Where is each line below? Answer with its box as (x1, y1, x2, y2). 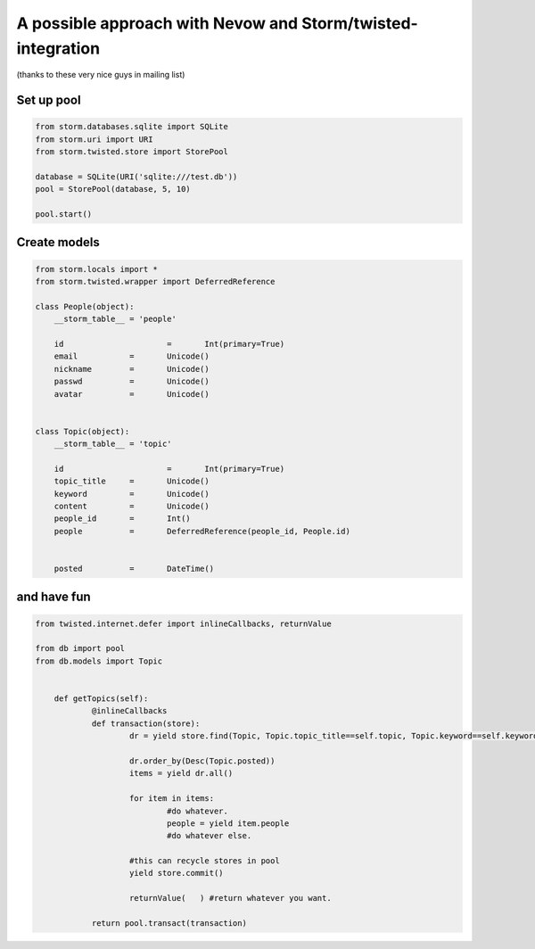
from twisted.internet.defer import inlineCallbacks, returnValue (35, 618, 332, 629)
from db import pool (35, 643, 125, 654)
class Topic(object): (35, 426, 130, 436)
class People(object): (35, 301, 135, 311)
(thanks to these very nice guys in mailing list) (16, 70, 185, 80)
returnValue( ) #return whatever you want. (129, 893, 332, 904)
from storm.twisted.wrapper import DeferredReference (35, 276, 276, 287)
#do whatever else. (166, 830, 252, 841)
